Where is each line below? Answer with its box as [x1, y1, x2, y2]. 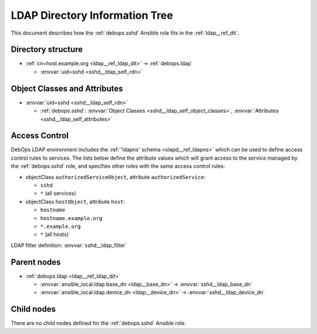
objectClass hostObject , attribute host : [25, 198, 126, 205]
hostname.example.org [40, 215, 103, 221]
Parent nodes [11, 257, 61, 267]
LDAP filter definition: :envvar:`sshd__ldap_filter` [11, 241, 127, 249]
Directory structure [11, 45, 83, 55]
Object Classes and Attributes [11, 83, 123, 93]
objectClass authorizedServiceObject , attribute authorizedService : [25, 173, 205, 180]
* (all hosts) [40, 231, 69, 238]
